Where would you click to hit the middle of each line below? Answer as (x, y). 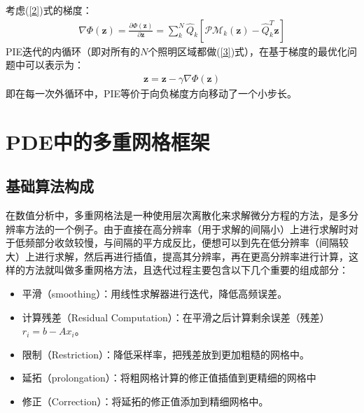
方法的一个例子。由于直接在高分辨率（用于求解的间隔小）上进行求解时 (187, 229)
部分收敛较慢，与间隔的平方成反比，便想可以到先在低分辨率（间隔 (187, 243)
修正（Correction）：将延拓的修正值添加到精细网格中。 (145, 401)
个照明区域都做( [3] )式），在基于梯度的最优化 (248, 51)
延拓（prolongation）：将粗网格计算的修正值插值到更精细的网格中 (169, 378)
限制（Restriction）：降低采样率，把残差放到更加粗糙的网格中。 (166, 354)
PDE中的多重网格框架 (108, 141)
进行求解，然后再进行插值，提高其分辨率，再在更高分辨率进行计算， (191, 256)
